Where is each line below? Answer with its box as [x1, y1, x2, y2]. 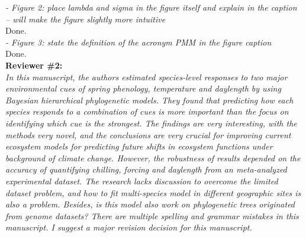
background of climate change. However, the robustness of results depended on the [5, 151, 301, 164]
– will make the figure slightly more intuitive [5, 12, 166, 25]
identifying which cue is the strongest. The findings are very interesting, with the [5, 116, 297, 129]
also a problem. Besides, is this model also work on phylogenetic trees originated [5, 198, 295, 210]
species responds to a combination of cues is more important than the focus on [5, 105, 289, 118]
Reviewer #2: [5, 59, 63, 71]
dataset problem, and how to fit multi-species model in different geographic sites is [5, 186, 301, 199]
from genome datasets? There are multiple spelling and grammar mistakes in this [5, 209, 299, 222]
